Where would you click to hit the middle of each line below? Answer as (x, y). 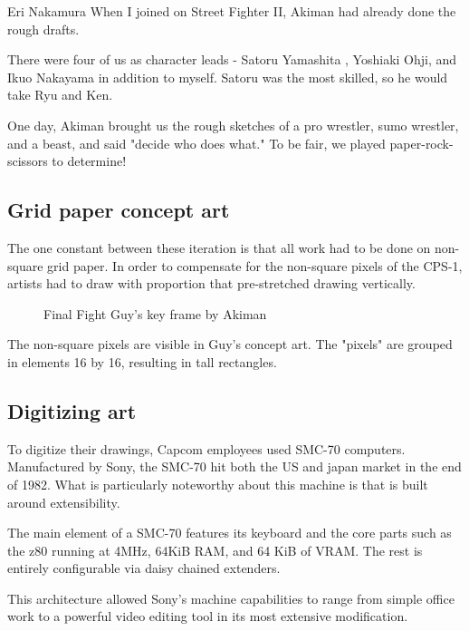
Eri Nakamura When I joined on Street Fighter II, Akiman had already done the (232, 11)
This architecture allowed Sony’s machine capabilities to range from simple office (231, 598)
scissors (28, 161)
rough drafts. (43, 29)
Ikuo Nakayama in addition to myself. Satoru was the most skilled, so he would (228, 77)
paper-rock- (421, 143)
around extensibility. (64, 502)
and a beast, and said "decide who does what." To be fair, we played (196, 143)
